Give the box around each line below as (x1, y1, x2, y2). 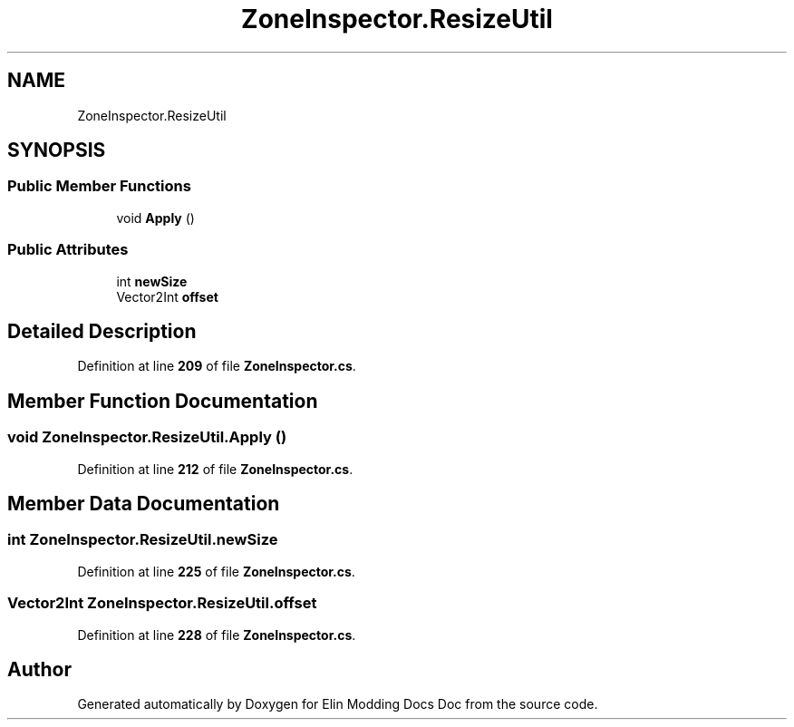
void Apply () (116, 209, 195, 226)
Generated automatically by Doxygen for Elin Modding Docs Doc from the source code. (77, 696, 598, 712)
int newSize (116, 273, 188, 289)
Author (7, 658, 72, 682)
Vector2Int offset (116, 288, 218, 305)
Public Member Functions (7, 177, 191, 196)
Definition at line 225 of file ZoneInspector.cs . (77, 563, 355, 579)
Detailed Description (7, 319, 197, 343)
